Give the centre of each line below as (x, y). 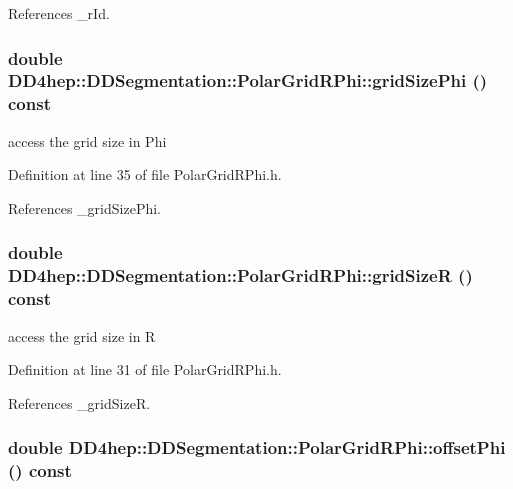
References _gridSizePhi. (84, 207)
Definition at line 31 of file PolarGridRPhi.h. (145, 369)
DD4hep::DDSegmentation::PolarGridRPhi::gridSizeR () (240, 275)
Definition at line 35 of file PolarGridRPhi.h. (145, 174)
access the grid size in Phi (87, 140)
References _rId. (59, 13)
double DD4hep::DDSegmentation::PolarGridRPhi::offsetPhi (257, 447)
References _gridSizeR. (79, 402)
